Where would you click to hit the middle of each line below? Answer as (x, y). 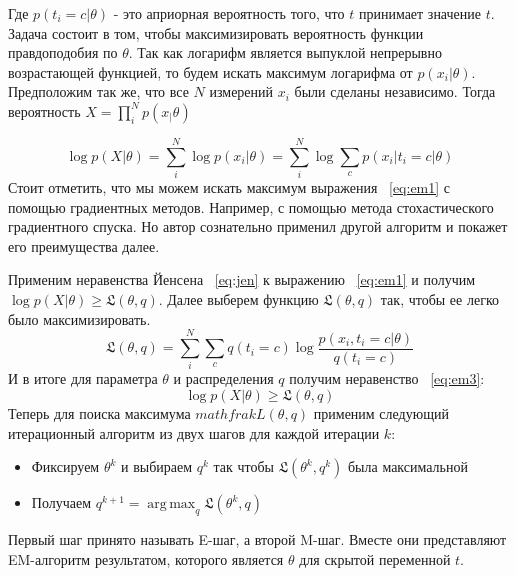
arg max (171, 504)
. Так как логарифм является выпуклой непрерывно (285, 52)
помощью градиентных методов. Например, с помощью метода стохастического (251, 206)
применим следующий (381, 412)
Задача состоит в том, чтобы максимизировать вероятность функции (216, 32)
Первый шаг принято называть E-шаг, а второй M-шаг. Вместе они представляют (257, 538)
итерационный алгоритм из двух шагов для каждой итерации (194, 432)
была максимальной (407, 466)
